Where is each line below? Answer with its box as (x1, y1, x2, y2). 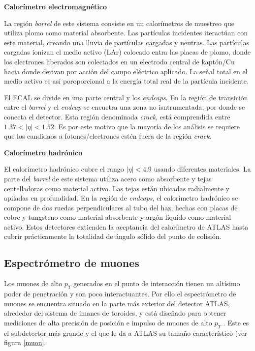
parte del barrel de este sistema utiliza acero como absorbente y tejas (4, 173, 212, 183)
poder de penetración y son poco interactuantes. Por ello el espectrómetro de (4, 289, 236, 299)
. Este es (223, 317, 249, 327)
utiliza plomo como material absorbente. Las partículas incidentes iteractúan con (4, 28, 248, 38)
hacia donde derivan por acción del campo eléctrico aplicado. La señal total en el (4, 66, 248, 76)
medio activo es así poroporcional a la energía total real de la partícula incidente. (4, 76, 249, 86)
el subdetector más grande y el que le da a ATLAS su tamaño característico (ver (4, 327, 247, 338)
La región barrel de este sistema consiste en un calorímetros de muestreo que (4, 18, 235, 28)
